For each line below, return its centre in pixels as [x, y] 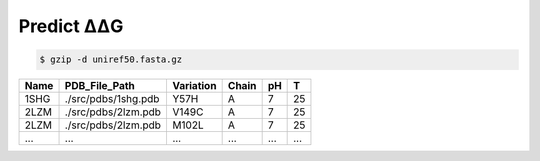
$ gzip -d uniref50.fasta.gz [111, 59]
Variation [194, 86]
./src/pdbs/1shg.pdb [112, 99]
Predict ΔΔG [71, 26]
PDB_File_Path [99, 86]
